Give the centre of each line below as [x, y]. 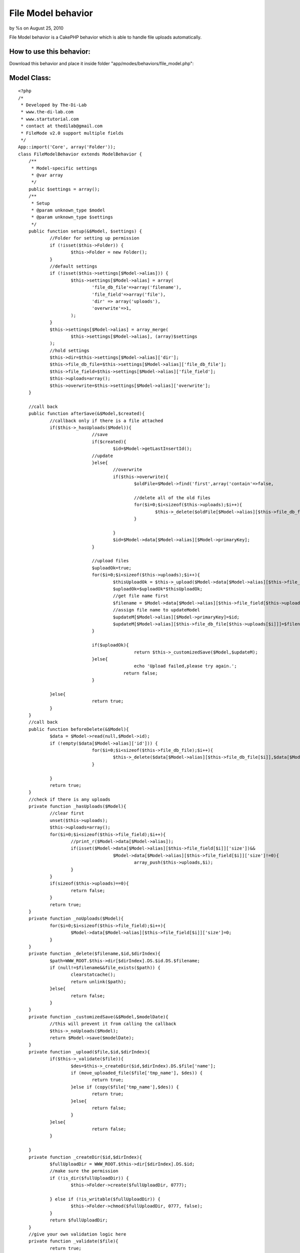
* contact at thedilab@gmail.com [61, 126]
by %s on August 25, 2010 [36, 28]
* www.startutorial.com [50, 119]
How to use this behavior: [50, 51]
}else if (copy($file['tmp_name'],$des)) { [125, 1087]
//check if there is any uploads [69, 799]
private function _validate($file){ [73, 1241]
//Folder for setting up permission [94, 238]
